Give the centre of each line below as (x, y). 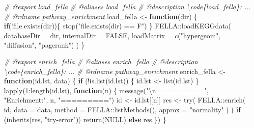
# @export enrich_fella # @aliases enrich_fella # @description (101, 61)
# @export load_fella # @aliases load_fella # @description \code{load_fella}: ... (127, 6)
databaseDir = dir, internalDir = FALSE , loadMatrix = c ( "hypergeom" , (112, 35)
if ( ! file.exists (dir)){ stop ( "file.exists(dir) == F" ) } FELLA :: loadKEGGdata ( (118, 26)
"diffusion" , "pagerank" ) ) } (44, 45)
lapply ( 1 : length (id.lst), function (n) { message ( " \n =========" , (106, 90)
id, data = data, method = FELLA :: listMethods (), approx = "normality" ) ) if (122, 109)
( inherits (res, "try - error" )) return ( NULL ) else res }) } (85, 119)
